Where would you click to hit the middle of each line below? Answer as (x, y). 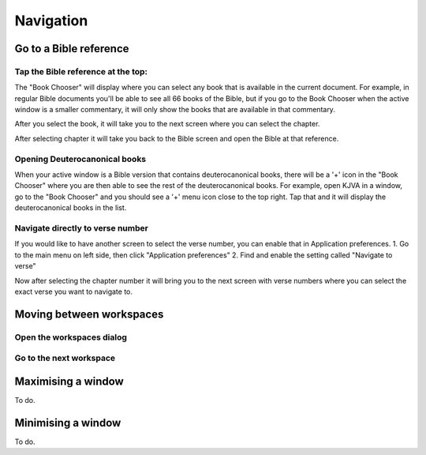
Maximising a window (69, 381)
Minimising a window (68, 423)
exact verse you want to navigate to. (74, 291)
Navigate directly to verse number (82, 227)
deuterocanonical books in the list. (71, 208)
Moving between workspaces (89, 314)
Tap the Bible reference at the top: (81, 71)
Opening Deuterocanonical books (80, 159)
